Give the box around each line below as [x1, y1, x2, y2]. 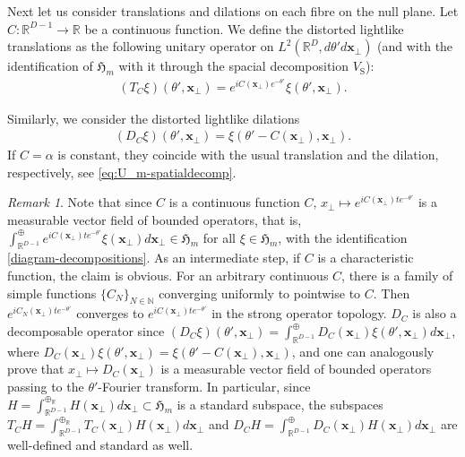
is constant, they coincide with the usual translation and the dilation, [57, 145, 439, 164]
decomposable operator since [7, 322, 165, 341]
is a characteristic [317, 248, 414, 267]
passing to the [7, 377, 84, 395]
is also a [412, 304, 457, 323]
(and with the [377, 37, 453, 56]
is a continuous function [168, 193, 300, 211]
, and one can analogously [291, 341, 435, 360]
